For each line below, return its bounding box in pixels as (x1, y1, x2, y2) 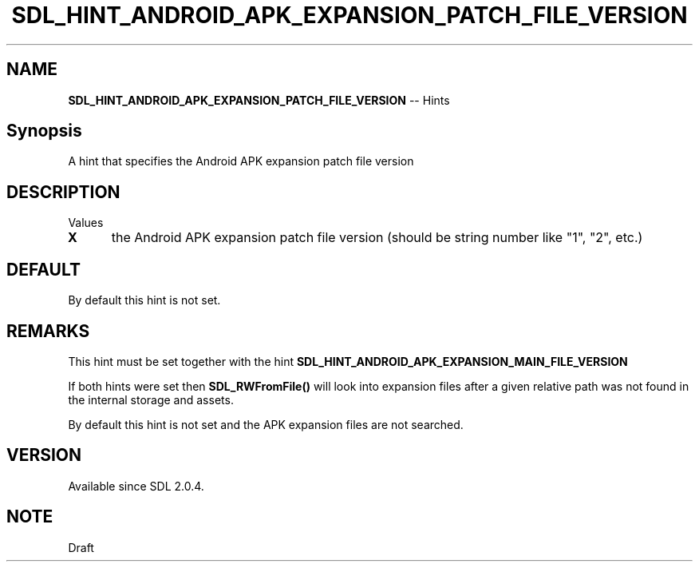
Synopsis (6, 121, 82, 141)
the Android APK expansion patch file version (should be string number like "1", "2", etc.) (111, 229, 643, 246)
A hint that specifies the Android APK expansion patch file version (68, 154, 414, 169)
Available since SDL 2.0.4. (68, 479, 204, 493)
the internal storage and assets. (68, 392, 234, 407)
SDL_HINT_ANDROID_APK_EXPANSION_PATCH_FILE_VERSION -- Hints (68, 93, 450, 107)
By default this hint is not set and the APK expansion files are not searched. (68, 417, 464, 431)
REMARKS (6, 320, 90, 341)
